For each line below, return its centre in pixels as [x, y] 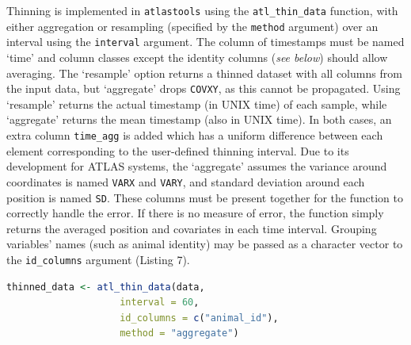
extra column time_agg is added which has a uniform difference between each [195, 135]
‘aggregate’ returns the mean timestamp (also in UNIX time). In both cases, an [199, 119]
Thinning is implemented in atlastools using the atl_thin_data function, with [202, 10]
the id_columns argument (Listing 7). [98, 259]
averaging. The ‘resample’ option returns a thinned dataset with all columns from [204, 73]
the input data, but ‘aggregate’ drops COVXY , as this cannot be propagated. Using [204, 88]
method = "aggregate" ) [179, 333]
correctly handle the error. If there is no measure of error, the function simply [195, 213]
